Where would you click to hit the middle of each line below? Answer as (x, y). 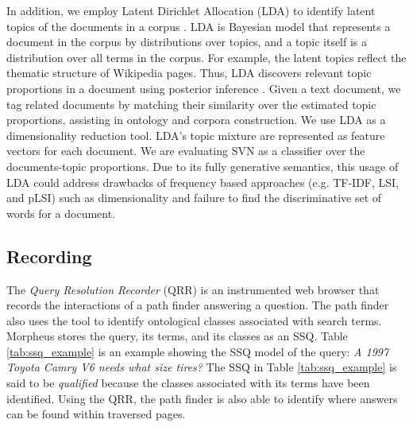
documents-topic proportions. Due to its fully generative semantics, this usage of (203, 166)
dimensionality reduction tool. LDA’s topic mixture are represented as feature (196, 135)
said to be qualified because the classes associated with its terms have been (188, 383)
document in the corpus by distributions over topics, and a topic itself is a (187, 42)
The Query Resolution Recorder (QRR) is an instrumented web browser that (193, 289)
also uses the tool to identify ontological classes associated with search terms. (194, 320)
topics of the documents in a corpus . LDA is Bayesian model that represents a (199, 26)
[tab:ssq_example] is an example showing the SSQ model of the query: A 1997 (198, 351)
